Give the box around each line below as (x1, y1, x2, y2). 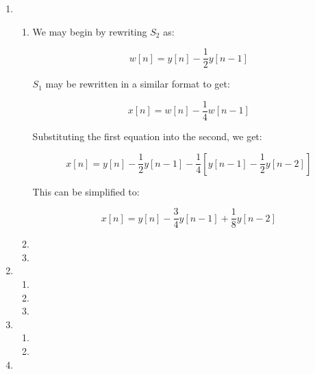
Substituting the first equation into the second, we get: (32, 129, 262, 143)
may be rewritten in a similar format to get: (45, 77, 230, 91)
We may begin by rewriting (32, 24, 147, 38)
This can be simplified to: (32, 184, 140, 198)
